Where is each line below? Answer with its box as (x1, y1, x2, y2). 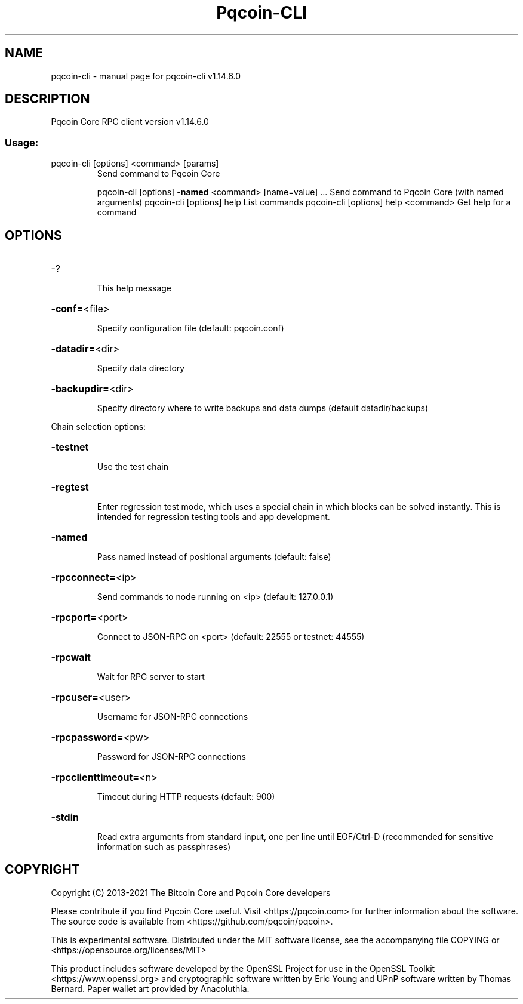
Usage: (5, 136, 39, 149)
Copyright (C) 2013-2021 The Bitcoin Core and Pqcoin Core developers (51, 887, 331, 898)
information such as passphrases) (97, 842, 231, 852)
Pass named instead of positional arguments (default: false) (97, 552, 331, 562)
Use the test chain (97, 461, 168, 472)
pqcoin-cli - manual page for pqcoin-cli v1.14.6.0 (51, 70, 241, 81)
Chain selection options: (51, 421, 146, 432)
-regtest (51, 481, 89, 494)
